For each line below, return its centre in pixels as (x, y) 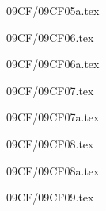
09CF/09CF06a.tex (53, 64)
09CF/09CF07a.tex (53, 117)
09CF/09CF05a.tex (53, 10)
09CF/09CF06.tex (50, 37)
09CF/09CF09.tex (50, 197)
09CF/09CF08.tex (50, 143)
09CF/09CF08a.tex (53, 170)
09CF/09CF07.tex (50, 90)
